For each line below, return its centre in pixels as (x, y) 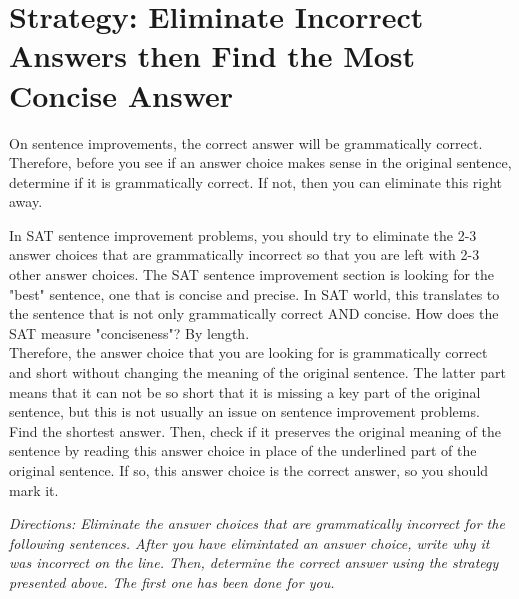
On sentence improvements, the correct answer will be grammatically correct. (246, 142)
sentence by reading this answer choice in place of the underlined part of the (243, 450)
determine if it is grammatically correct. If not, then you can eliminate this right (256, 181)
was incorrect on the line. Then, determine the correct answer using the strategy (254, 562)
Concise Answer (121, 94)
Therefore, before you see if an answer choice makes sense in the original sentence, (260, 162)
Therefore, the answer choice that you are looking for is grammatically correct (248, 352)
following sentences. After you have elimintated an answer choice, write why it (249, 542)
